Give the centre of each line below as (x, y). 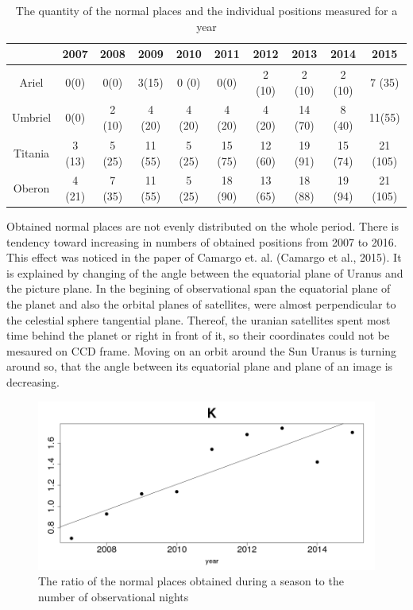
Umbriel (32, 117)
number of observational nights (114, 596)
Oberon (31, 188)
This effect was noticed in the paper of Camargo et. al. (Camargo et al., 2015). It (204, 257)
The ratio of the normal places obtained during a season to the (191, 581)
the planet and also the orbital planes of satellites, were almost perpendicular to (201, 304)
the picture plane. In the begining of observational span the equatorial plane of (199, 288)
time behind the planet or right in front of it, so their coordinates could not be (198, 335)
